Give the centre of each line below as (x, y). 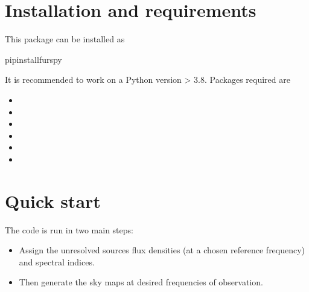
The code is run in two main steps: (69, 229)
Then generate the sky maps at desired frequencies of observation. (141, 282)
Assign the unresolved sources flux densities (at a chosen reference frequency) (162, 250)
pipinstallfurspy (33, 59)
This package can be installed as (65, 39)
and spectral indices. (57, 261)
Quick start (53, 200)
